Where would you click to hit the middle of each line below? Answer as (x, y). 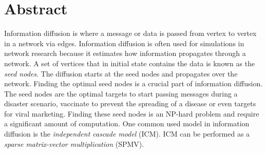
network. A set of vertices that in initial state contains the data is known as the (130, 63)
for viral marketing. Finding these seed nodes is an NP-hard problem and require (132, 113)
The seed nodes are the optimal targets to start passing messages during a (121, 93)
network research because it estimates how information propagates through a (125, 53)
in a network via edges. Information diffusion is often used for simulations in (124, 43)
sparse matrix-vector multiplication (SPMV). (74, 144)
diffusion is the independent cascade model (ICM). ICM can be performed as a (127, 134)
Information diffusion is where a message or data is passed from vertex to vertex (130, 33)
